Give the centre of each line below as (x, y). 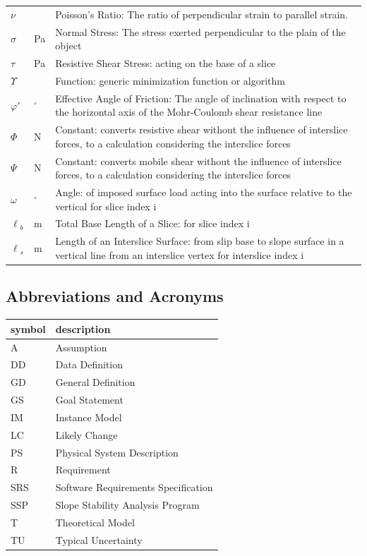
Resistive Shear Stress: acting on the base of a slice (166, 63)
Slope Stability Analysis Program (127, 505)
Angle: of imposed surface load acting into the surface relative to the (204, 192)
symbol (28, 328)
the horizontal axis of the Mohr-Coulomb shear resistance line (189, 112)
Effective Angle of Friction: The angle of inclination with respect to (201, 98)
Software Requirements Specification (134, 487)
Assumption (81, 347)
